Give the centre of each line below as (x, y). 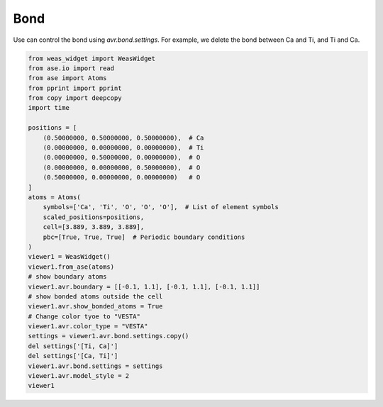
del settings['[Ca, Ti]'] (73, 356)
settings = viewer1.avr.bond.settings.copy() (109, 336)
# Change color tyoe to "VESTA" (84, 316)
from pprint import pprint (75, 88)
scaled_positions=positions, (94, 217)
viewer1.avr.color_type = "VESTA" (88, 327)
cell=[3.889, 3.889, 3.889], (94, 227)
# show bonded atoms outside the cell (95, 296)
